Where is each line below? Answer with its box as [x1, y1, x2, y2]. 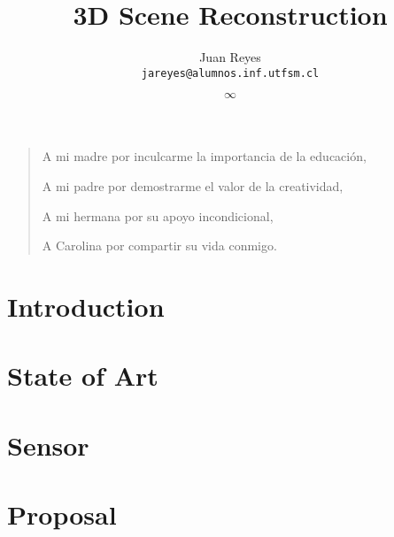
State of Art [7, 357, 158, 394]
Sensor [7, 426, 89, 463]
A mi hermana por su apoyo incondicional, [42, 206, 274, 225]
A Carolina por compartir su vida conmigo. [42, 236, 277, 255]
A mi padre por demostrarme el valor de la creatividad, [42, 176, 344, 195]
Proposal [7, 496, 117, 533]
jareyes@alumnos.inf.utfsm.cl [141, 66, 320, 80]
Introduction [7, 288, 165, 324]
